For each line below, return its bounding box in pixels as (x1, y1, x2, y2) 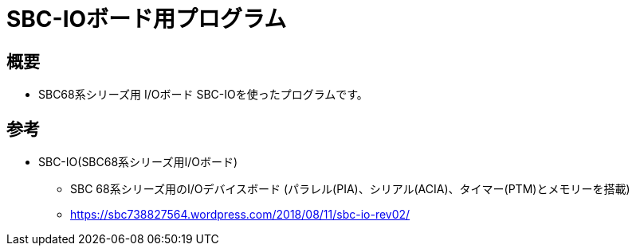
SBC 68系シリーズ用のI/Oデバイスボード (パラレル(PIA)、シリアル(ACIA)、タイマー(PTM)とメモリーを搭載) (70, 182, 630, 196)
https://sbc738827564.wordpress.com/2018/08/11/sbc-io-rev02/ (70, 207, 410, 222)
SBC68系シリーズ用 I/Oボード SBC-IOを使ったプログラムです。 (38, 87, 368, 102)
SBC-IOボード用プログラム (6, 6, 287, 33)
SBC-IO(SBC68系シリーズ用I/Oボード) (38, 155, 238, 169)
